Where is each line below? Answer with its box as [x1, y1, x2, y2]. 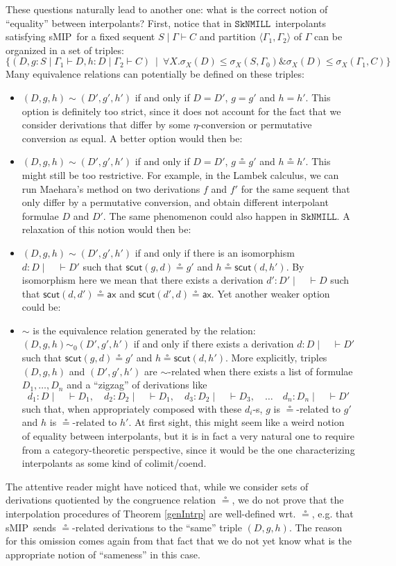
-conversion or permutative [198, 117, 312, 132]
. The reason [289, 520, 343, 534]
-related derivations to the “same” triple [72, 520, 242, 534]
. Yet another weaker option [211, 286, 330, 300]
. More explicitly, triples [225, 350, 327, 365]
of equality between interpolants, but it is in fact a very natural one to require [21, 429, 354, 443]
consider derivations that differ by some [21, 117, 191, 132]
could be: [21, 300, 61, 314]
